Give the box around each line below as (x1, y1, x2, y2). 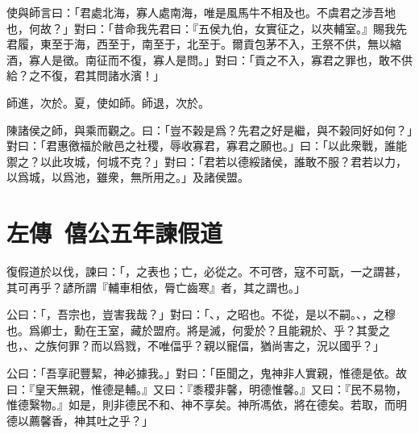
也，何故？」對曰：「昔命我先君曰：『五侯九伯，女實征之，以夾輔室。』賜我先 (6, 19, 407, 36)
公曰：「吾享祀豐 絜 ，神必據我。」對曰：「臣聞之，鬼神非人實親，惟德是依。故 (6, 365, 407, 382)
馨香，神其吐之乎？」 (39, 411, 153, 428)
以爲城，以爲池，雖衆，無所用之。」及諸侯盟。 (6, 169, 249, 186)
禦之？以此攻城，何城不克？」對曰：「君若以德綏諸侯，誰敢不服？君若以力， (6, 152, 407, 169)
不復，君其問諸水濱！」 (39, 67, 164, 84)
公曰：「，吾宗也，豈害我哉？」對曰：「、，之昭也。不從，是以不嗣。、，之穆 (6, 306, 396, 323)
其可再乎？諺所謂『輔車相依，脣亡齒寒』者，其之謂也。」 (6, 278, 305, 295)
